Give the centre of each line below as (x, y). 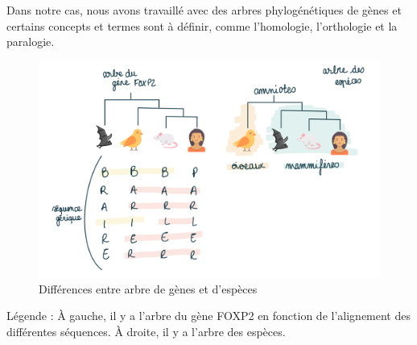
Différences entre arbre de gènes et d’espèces (148, 288)
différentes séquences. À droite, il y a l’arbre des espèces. (146, 331)
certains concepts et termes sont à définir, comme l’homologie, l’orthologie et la (202, 25)
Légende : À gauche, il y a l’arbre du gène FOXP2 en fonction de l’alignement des (208, 316)
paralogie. (31, 42)
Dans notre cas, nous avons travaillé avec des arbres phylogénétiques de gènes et (204, 10)
